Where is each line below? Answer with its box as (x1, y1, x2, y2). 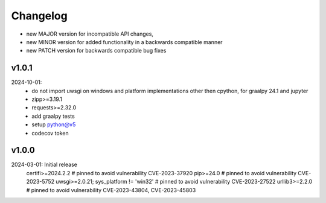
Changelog (11, 9, 68, 22)
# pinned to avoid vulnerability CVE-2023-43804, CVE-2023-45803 (26, 186, 196, 193)
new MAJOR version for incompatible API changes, (26, 30, 154, 37)
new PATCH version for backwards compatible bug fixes (26, 47, 167, 54)
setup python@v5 (31, 121, 76, 128)
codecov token (31, 129, 69, 137)
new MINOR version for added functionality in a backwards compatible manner (26, 38, 223, 45)
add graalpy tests (31, 112, 75, 120)
